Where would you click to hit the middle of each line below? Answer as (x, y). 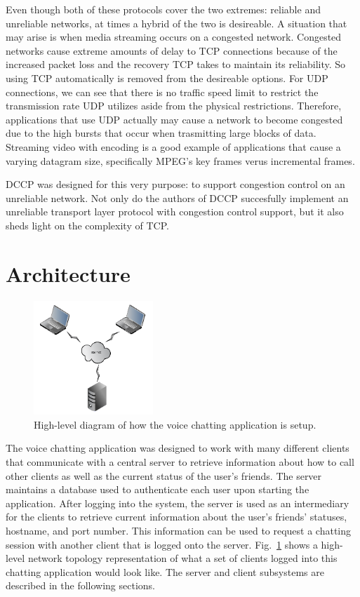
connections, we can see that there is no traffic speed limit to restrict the (162, 92)
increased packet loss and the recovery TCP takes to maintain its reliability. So (176, 64)
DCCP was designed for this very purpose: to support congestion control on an (175, 184)
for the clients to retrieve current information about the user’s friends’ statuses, (176, 517)
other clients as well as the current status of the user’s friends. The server (164, 475)
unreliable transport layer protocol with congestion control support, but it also (175, 212)
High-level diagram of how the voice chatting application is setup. (175, 424)
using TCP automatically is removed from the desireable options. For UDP (167, 78)
